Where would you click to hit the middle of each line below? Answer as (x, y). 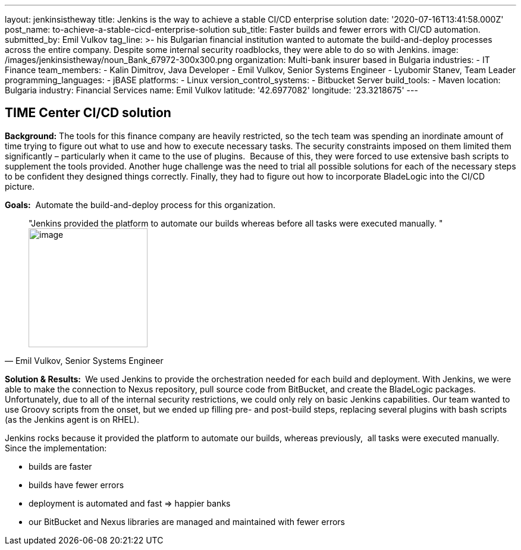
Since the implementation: (56, 448)
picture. (20, 186)
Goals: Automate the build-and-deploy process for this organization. (140, 205)
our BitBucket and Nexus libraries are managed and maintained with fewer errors (187, 521)
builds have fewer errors (76, 485)
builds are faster (60, 466)
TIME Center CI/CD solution (88, 113)
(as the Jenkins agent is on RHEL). (72, 419)
